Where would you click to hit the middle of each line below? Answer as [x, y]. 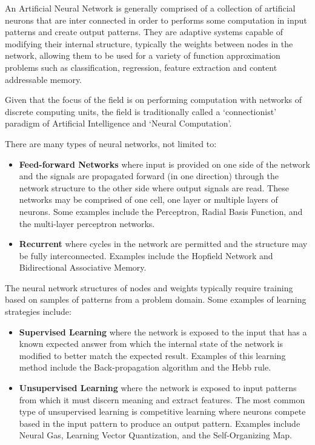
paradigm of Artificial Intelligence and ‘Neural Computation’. [118, 123]
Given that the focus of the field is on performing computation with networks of [154, 100]
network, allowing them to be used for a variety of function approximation [143, 55]
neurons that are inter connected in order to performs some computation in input [156, 20]
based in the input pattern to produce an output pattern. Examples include [160, 423]
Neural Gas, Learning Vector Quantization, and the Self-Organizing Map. [155, 435]
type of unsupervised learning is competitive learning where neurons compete [162, 411]
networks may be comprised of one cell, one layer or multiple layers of [148, 199]
